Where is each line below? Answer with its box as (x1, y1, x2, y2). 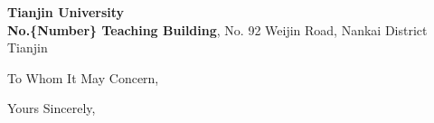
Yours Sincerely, (7, 99, 96, 118)
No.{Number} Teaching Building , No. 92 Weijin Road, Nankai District (7, 20, 428, 39)
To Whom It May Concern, (7, 68, 159, 87)
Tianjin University (7, 3, 125, 21)
